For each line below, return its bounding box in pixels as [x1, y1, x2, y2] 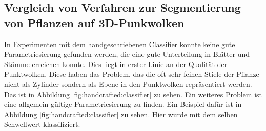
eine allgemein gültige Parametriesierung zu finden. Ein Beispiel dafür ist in [4, 99, 242, 110]
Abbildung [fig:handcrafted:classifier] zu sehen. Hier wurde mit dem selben [4, 108, 238, 119]
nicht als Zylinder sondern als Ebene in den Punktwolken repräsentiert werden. [4, 78, 252, 89]
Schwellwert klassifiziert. [4, 119, 80, 129]
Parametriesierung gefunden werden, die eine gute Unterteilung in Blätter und [4, 49, 250, 59]
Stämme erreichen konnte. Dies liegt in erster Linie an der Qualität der [4, 58, 228, 69]
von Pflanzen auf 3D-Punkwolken [4, 14, 185, 30]
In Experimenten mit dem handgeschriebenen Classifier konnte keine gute [4, 38, 235, 49]
